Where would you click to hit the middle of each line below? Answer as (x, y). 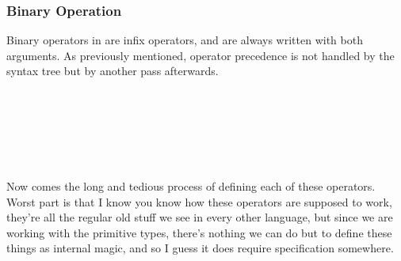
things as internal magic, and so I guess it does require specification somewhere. (200, 248)
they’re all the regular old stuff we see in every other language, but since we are (200, 217)
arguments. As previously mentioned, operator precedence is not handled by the (200, 55)
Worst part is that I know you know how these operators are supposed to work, (199, 201)
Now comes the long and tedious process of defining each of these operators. (191, 185)
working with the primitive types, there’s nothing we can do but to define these (199, 232)
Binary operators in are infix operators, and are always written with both (185, 40)
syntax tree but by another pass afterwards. (113, 71)
